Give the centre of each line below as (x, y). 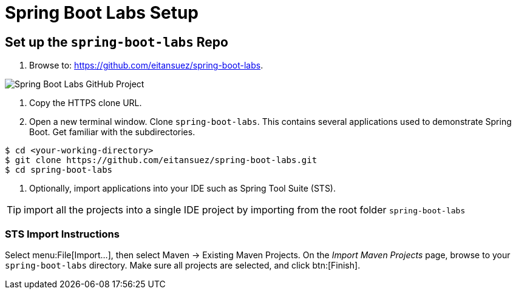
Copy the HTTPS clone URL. (86, 103)
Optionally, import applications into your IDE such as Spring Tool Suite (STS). (183, 189)
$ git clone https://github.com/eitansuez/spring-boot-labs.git (161, 160)
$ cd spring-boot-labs (59, 170)
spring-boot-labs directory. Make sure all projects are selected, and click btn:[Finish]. (183, 265)
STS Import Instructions (62, 234)
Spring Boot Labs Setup (102, 13)
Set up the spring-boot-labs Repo (117, 42)
